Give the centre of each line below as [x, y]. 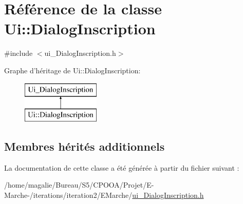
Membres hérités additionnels [85, 146]
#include [18, 53]
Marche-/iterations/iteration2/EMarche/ [68, 195]
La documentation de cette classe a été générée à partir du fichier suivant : [122, 167]
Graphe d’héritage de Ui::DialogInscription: [72, 70]
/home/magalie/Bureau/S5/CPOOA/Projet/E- [79, 185]
